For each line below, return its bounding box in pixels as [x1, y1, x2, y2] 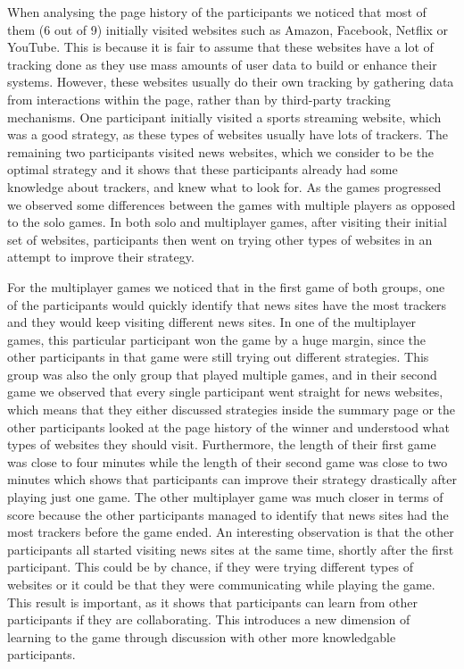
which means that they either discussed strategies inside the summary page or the [7, 400, 455, 419]
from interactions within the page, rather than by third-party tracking [7, 89, 391, 108]
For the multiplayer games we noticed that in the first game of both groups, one [7, 277, 445, 296]
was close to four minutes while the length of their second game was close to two [7, 452, 448, 471]
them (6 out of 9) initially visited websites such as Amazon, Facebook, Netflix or [7, 20, 449, 38]
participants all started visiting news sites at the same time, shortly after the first [7, 539, 454, 558]
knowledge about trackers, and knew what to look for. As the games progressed [7, 177, 442, 196]
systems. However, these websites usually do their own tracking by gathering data [7, 72, 454, 91]
